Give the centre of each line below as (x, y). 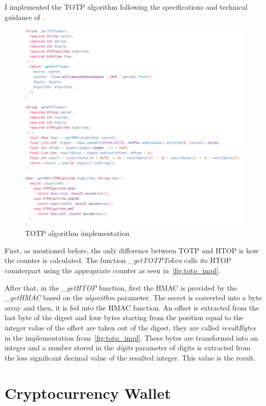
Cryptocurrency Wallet (88, 392)
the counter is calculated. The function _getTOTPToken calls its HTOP (118, 260)
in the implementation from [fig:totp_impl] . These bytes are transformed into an (131, 337)
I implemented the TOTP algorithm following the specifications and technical (126, 7)
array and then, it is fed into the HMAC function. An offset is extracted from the (132, 307)
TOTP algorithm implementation (77, 233)
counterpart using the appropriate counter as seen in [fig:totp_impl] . (113, 270)
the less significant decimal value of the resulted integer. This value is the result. (130, 357)
